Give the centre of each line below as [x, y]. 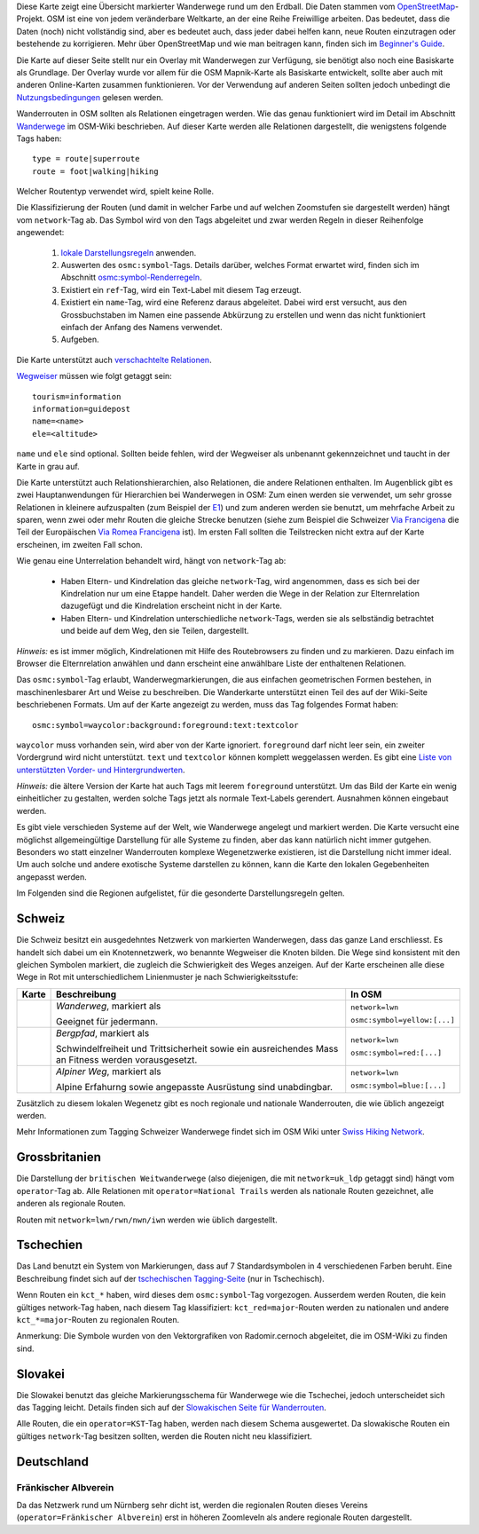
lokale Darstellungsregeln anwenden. [129, 252]
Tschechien [50, 1245]
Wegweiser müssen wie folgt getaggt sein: [94, 376]
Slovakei [41, 1374]
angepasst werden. [52, 877]
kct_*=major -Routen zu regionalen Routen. [98, 1320]
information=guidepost [82, 409]
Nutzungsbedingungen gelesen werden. [90, 97]
